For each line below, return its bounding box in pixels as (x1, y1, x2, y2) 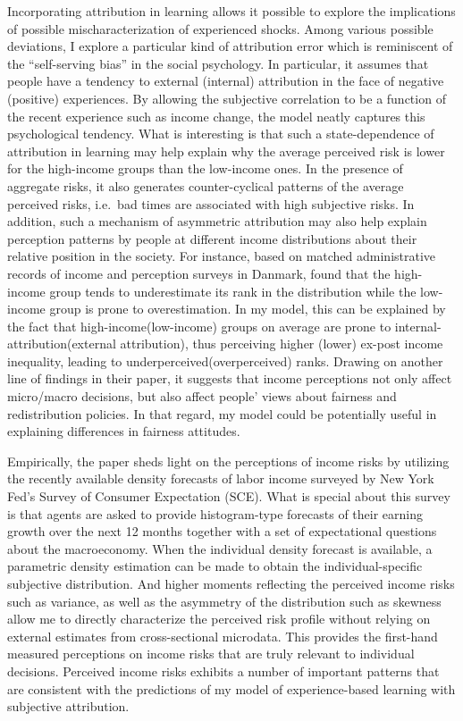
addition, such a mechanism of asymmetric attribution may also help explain (7, 212, 427, 231)
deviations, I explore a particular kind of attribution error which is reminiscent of (7, 37, 453, 55)
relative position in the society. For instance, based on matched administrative (7, 247, 436, 265)
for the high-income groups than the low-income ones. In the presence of (7, 159, 403, 178)
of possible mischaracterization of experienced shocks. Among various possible (7, 19, 434, 38)
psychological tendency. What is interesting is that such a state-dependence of (7, 124, 434, 143)
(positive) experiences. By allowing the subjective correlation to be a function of (7, 88, 446, 107)
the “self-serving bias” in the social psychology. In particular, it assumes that (7, 54, 429, 72)
